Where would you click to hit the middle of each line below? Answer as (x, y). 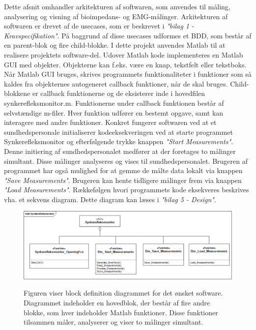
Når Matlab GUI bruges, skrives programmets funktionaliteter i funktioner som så (128, 74)
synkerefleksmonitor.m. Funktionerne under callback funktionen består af (114, 103)
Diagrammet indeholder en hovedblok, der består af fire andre (117, 302)
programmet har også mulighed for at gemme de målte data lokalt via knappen (123, 170)
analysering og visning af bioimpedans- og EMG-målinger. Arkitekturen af (116, 16)
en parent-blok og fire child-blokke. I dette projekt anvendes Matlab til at (115, 45)
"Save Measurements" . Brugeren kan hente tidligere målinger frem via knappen (123, 180)
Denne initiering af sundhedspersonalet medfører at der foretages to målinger (120, 151)
